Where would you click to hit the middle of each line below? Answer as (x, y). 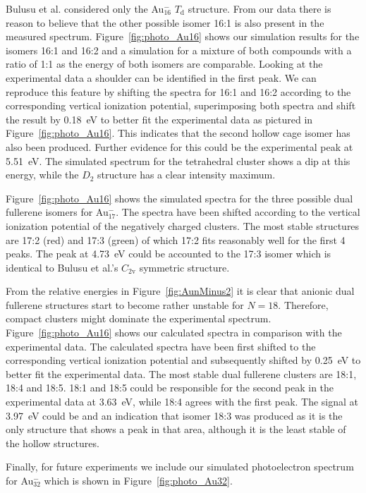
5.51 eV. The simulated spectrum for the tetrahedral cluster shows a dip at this (178, 160)
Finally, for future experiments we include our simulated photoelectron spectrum (180, 467)
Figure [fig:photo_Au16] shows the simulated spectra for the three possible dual (179, 198)
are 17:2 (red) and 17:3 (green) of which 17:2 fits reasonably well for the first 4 (176, 239)
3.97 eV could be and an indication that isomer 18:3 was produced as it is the (174, 415)
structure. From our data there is (260, 8)
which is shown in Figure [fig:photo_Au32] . (138, 480)
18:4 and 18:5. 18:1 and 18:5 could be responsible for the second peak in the (170, 388)
